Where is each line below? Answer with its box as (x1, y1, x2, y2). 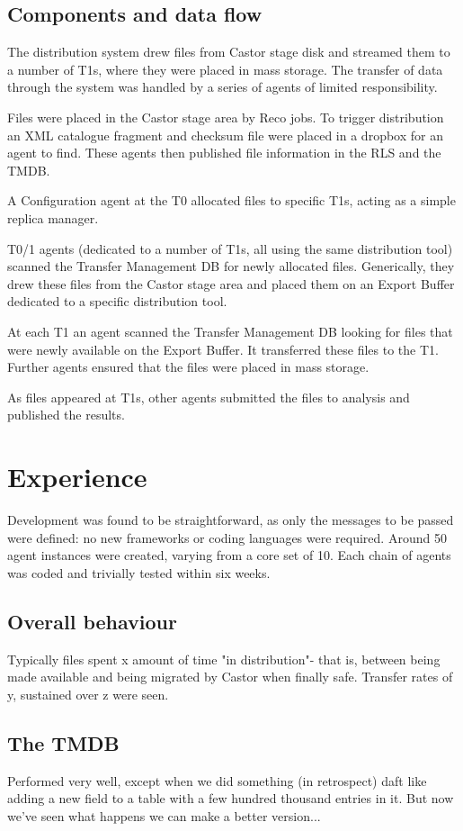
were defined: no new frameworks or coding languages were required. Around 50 (7, 528, 447, 546)
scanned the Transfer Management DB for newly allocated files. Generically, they (7, 257, 455, 275)
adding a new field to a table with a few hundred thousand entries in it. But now (7, 789, 454, 808)
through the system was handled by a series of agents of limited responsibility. (7, 77, 438, 96)
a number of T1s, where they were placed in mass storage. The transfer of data (7, 59, 443, 78)
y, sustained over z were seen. (7, 684, 169, 703)
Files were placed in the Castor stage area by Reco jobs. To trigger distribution (7, 107, 444, 126)
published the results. (7, 405, 125, 424)
